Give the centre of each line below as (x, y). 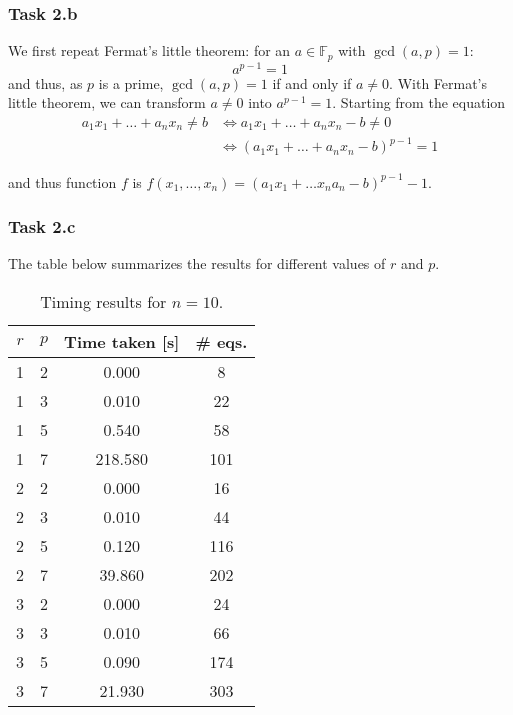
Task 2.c (42, 226)
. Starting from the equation (419, 102)
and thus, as (45, 82)
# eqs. (221, 341)
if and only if (312, 82)
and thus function (62, 181)
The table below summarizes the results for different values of (197, 263)
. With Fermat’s (438, 82)
